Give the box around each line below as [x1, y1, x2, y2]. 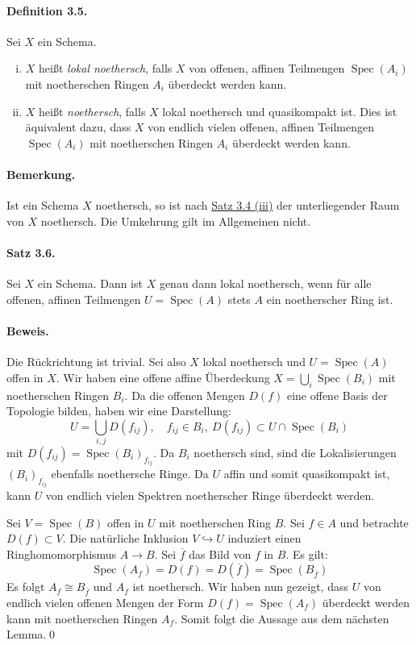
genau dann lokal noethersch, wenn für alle [159, 275, 372, 292]
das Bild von [189, 545, 252, 562]
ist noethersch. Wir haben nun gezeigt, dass [132, 578, 348, 595]
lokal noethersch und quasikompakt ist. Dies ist [162, 102, 397, 119]
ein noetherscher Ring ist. [266, 290, 393, 307]
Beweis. [6, 322, 49, 339]
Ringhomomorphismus [6, 545, 117, 562]
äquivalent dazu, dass [25, 119, 131, 135]
